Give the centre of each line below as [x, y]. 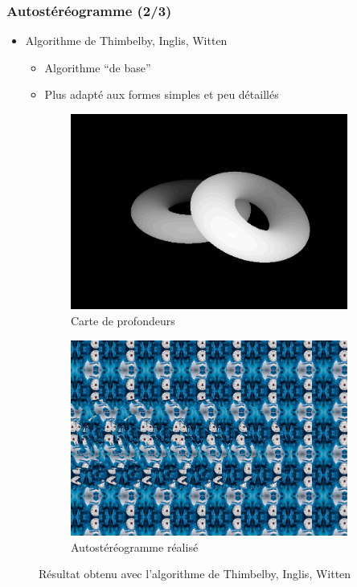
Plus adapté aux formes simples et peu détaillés [162, 94]
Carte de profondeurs [123, 320]
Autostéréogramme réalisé [135, 546]
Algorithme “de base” [98, 67]
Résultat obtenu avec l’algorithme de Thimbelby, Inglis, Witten [195, 574]
